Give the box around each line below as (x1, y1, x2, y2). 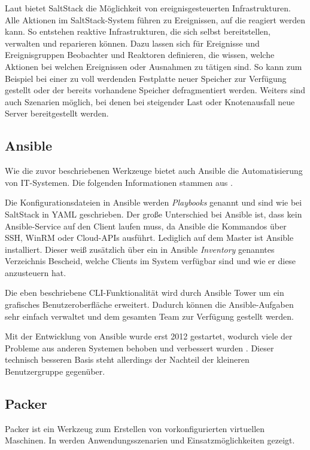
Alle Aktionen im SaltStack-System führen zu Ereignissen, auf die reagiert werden (5, 13, 305, 26)
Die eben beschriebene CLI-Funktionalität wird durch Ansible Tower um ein (5, 286, 284, 299)
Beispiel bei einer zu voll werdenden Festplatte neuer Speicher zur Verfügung (5, 72, 287, 84)
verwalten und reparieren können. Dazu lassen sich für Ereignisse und (5, 36, 260, 49)
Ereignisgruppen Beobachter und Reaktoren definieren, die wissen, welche (5, 48, 275, 61)
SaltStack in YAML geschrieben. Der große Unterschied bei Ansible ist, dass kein (5, 207, 302, 220)
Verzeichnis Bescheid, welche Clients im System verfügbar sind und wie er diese (5, 255, 296, 267)
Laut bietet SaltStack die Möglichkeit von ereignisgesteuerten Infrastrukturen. (5, 2, 291, 14)
